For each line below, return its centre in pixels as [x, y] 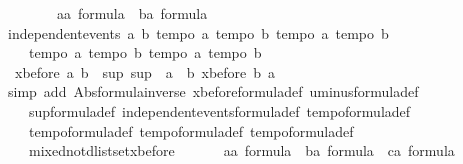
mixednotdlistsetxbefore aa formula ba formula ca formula [241, 150]
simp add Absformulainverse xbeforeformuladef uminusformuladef [213, 91]
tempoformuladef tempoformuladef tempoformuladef [191, 130]
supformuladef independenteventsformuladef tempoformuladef [219, 110]
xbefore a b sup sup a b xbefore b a [145, 71]
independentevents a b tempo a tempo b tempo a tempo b [198, 32]
